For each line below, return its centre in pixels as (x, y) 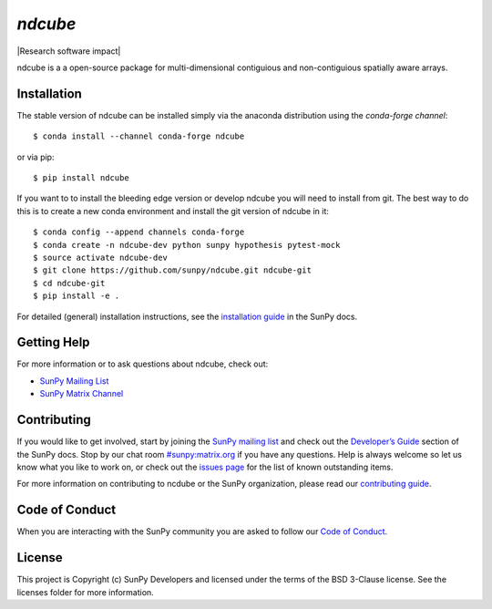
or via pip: (36, 157)
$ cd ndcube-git (69, 283)
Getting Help (53, 342)
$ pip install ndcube (81, 178)
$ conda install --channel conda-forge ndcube (139, 136)
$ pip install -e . (77, 296)
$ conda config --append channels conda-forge (139, 232)
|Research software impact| (69, 51)
